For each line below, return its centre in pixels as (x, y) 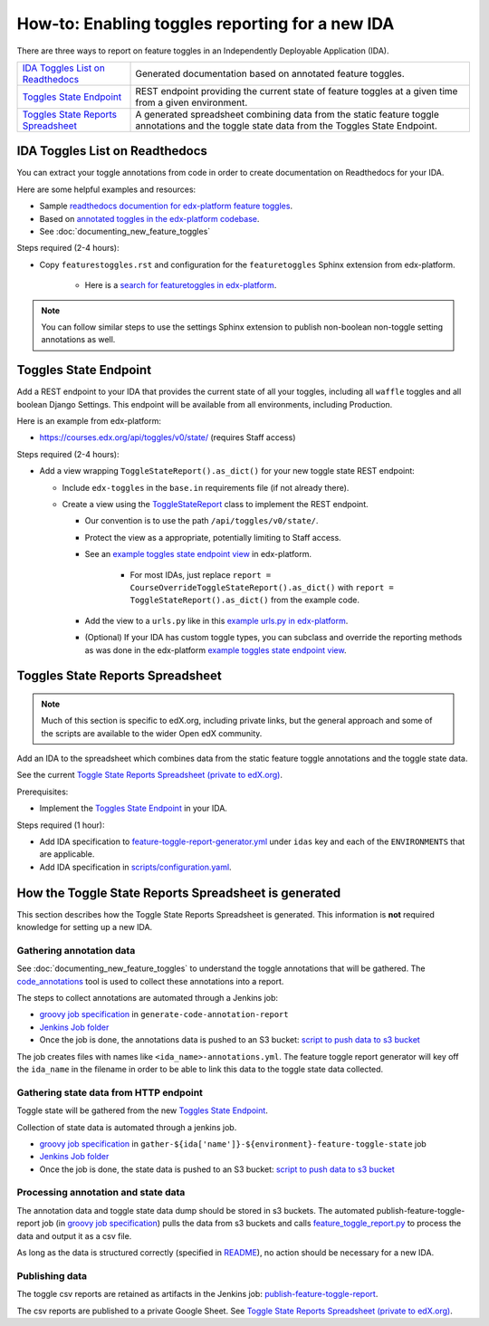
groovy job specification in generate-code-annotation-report (164, 1014)
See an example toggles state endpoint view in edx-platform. (198, 554)
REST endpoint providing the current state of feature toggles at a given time (297, 91)
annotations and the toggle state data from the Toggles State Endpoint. (287, 125)
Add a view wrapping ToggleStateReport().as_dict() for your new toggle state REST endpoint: (227, 471)
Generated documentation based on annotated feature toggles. (270, 73)
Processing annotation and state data (101, 1193)
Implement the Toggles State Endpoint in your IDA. (134, 808)
